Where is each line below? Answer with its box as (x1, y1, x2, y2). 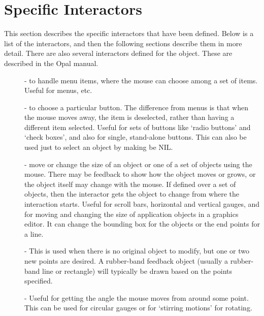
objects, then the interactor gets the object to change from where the (24, 188, 239, 199)
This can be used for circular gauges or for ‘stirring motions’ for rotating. (24, 302, 252, 313)
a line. (24, 228, 44, 239)
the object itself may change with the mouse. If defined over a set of (24, 178, 236, 189)
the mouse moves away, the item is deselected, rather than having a (24, 112, 235, 122)
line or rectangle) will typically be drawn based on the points (42, 265, 233, 276)
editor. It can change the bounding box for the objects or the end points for (24, 218, 260, 229)
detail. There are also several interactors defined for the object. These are (4, 48, 233, 58)
